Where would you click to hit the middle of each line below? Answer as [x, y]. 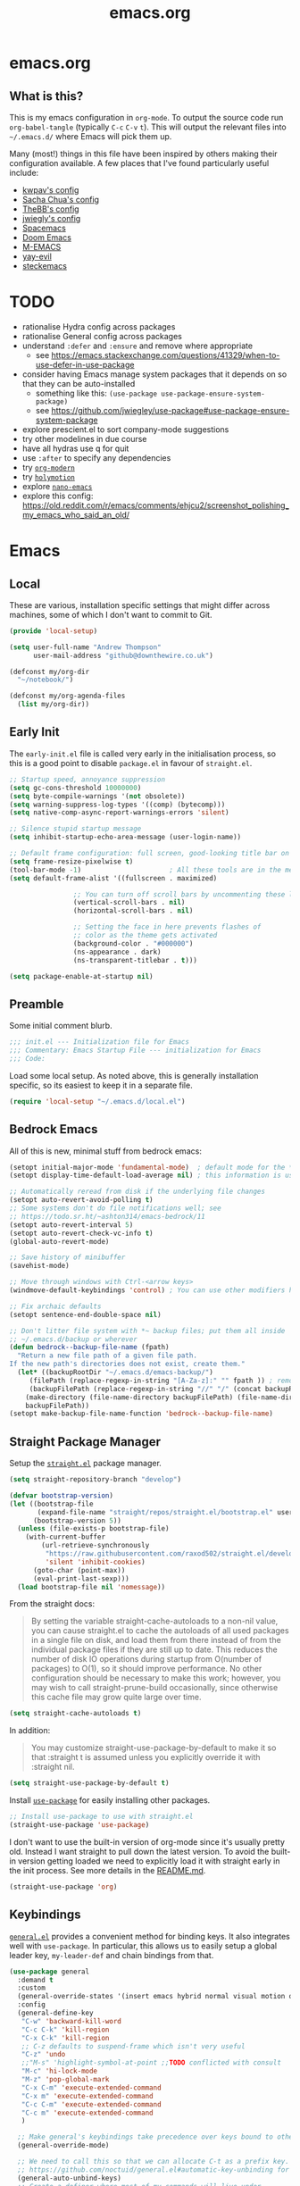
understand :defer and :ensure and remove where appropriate [137, 346]
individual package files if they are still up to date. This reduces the [154, 1649]
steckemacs [44, 266]
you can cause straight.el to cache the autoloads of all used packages [160, 1631]
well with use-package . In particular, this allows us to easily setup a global [143, 1946]
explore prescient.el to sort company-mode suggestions [125, 429]
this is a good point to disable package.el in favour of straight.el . [131, 763]
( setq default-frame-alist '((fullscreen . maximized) [113, 878]
